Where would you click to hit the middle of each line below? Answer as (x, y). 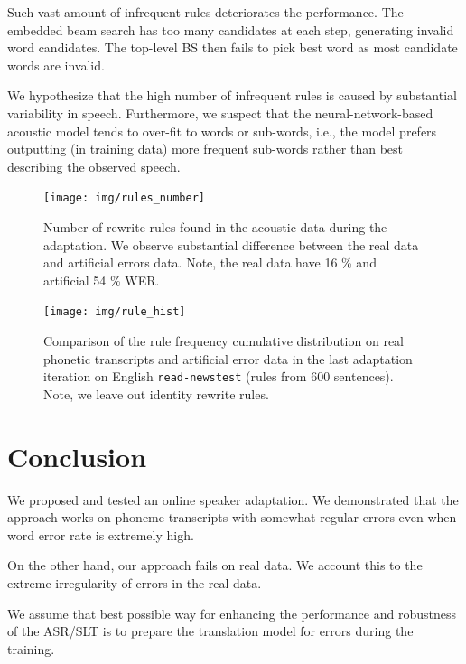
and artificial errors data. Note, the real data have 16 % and (210, 262)
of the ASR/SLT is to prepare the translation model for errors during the (210, 631)
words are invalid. (56, 65)
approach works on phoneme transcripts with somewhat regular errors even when (232, 517)
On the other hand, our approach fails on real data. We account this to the (215, 565)
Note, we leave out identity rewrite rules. (156, 393)
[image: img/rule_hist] (115, 312)
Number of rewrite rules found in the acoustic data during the (215, 227)
